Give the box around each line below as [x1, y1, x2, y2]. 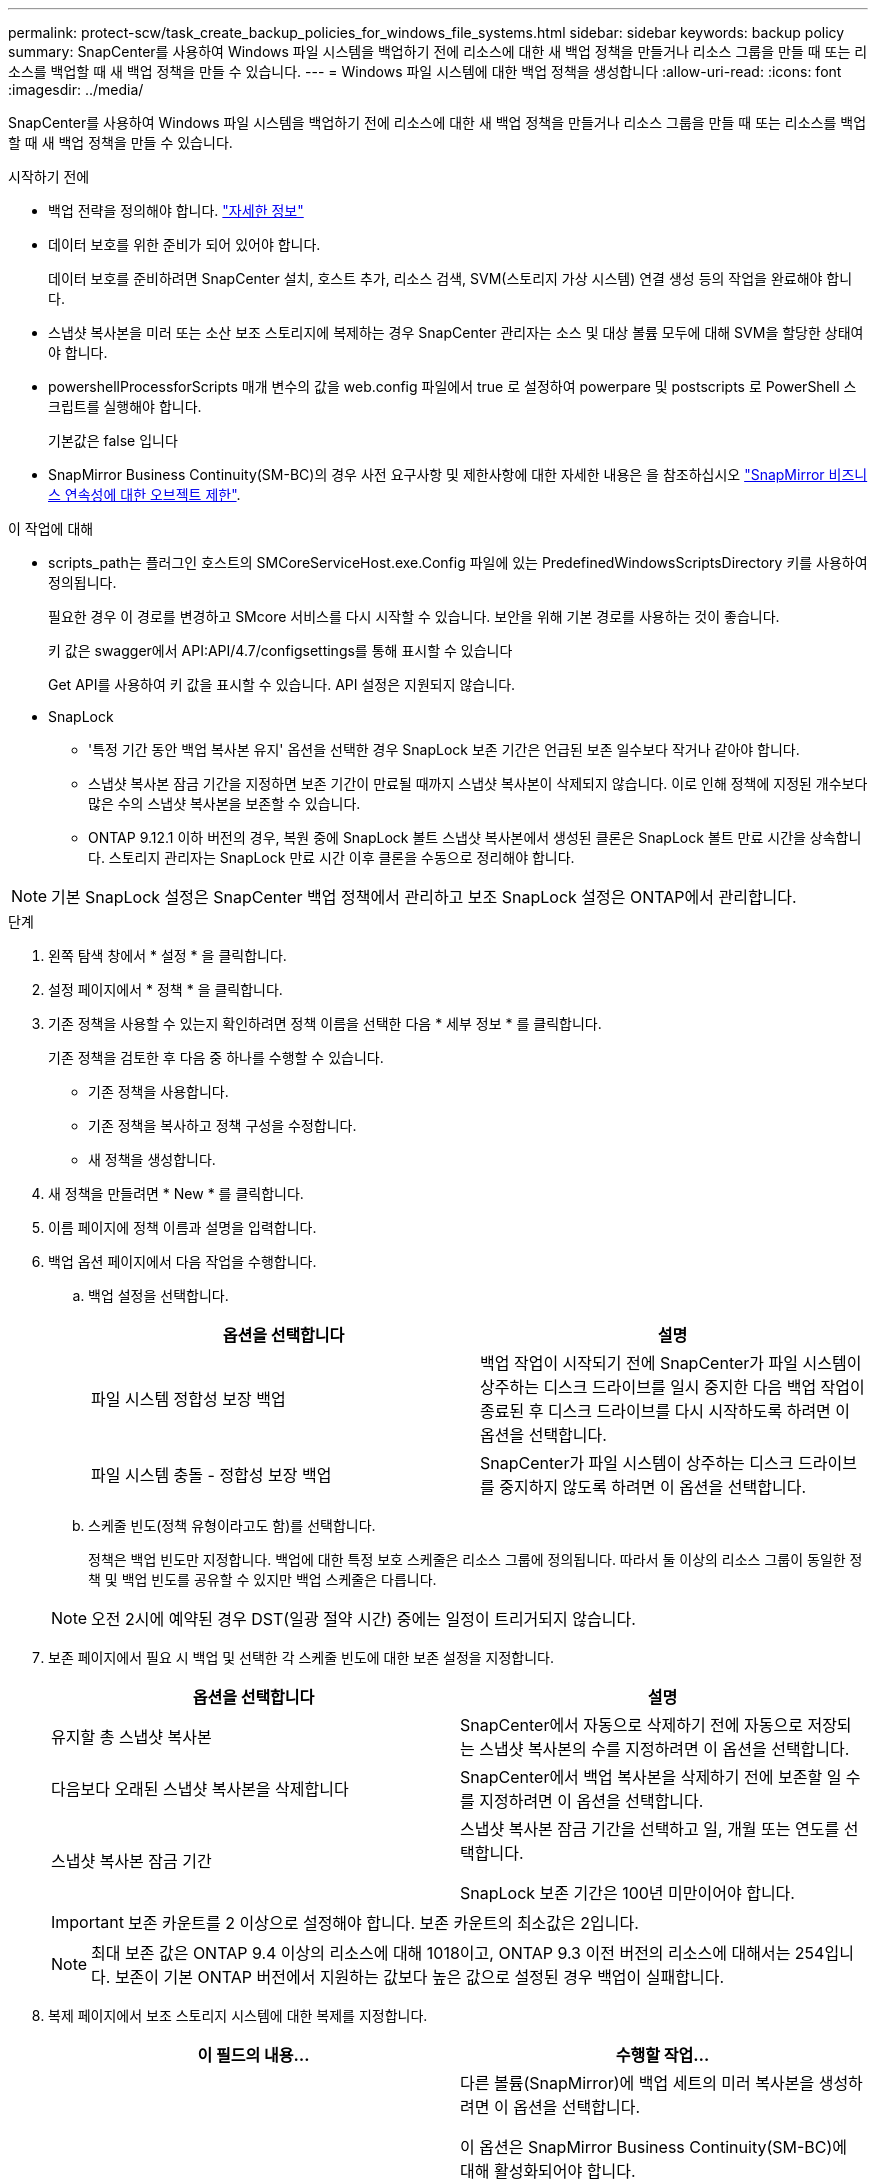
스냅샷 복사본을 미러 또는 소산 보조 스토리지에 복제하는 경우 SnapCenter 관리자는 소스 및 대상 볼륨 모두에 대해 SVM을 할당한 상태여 [48, 324, 864, 341]
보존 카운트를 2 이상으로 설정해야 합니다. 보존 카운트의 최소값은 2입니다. [127, 1913, 639, 1933]
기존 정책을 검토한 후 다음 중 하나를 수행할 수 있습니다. [48, 1049, 384, 1066]
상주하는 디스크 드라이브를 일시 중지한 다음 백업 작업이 [480, 1377, 865, 1397]
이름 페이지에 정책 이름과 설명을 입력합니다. [48, 1219, 317, 1236]
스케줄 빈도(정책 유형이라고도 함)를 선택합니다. [88, 1517, 376, 1534]
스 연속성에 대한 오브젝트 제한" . [48, 486, 241, 503]
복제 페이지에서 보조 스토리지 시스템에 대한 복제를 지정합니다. [48, 2007, 428, 2024]
